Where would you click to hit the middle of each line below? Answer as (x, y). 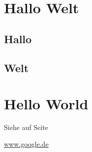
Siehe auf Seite (26, 127)
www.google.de (26, 143)
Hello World (46, 104)
